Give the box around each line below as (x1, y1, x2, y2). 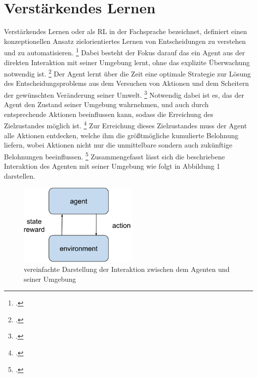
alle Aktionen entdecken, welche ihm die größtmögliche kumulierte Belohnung (4, 130, 239, 140)
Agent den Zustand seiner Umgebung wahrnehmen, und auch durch (4, 99, 209, 110)
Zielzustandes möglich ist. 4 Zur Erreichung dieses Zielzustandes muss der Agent (4, 119, 247, 131)
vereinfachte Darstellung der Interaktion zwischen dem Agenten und (24, 264, 230, 274)
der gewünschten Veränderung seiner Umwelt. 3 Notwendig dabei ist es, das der (4, 88, 244, 100)
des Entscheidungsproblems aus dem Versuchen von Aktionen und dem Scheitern (4, 78, 249, 88)
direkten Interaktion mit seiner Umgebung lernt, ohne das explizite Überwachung (4, 57, 250, 67)
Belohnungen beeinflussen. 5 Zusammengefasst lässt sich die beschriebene (4, 150, 225, 161)
